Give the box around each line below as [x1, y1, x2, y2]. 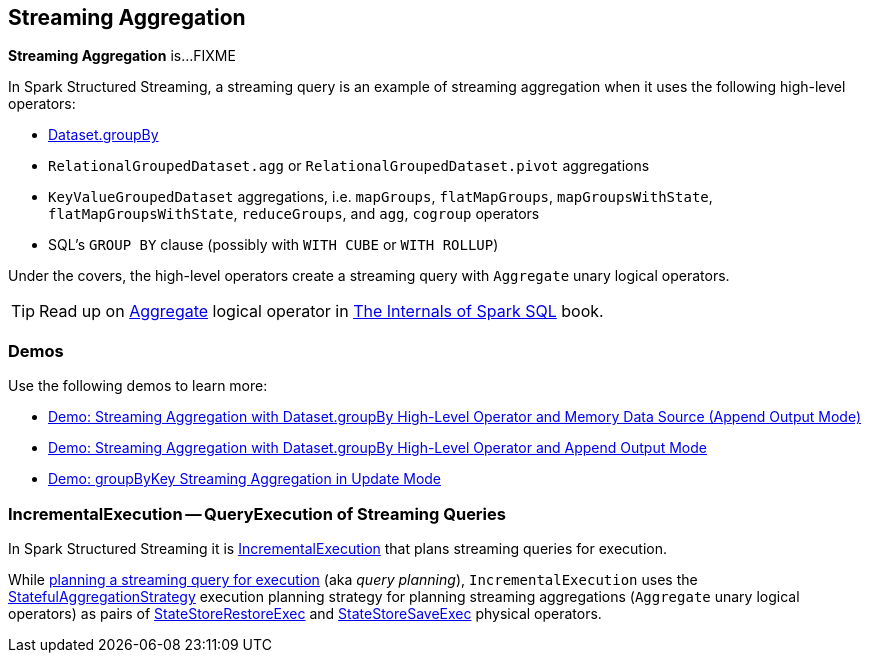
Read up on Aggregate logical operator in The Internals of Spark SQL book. [39, 301, 604, 322]
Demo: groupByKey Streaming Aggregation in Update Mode [48, 470, 442, 488]
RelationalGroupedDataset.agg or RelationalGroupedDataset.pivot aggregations [48, 157, 650, 175]
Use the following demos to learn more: [8, 377, 268, 395]
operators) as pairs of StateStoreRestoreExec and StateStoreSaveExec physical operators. [8, 604, 602, 622]
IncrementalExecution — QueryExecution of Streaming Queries [8, 503, 506, 524]
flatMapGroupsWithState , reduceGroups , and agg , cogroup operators [48, 205, 540, 223]
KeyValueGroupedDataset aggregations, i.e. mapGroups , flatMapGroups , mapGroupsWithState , [48, 188, 713, 206]
